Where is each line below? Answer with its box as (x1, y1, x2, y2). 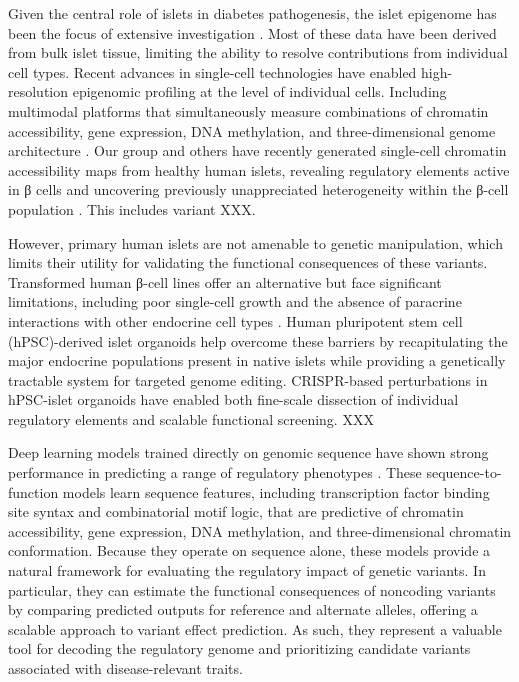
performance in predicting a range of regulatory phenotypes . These (8, 462, 422, 483)
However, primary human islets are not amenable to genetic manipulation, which (8, 232, 503, 253)
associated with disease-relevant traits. (8, 658, 243, 678)
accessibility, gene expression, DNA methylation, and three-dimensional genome (8, 120, 496, 141)
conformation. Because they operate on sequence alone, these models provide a (8, 540, 491, 561)
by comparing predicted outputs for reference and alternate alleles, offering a (8, 599, 478, 620)
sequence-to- (426, 462, 502, 483)
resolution (8, 81, 69, 102)
